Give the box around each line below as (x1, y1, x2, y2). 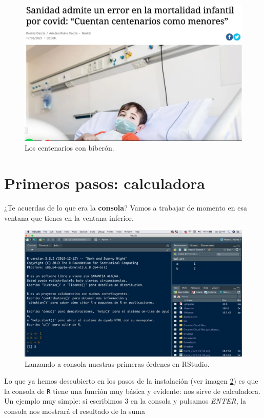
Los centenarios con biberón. (25, 142, 114, 153)
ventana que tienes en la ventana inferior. (4, 212, 134, 223)
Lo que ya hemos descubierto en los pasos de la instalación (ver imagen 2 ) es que (4, 375, 258, 386)
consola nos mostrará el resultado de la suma (4, 405, 146, 416)
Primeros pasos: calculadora (4, 173, 205, 194)
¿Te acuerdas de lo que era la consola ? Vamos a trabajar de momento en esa (4, 202, 247, 213)
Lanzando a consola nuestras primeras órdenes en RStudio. (25, 358, 210, 369)
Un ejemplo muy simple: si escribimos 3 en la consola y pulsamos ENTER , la (4, 395, 247, 406)
